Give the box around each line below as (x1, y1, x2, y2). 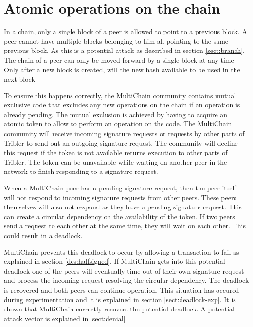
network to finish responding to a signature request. (4, 166, 158, 176)
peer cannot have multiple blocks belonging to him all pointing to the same (4, 35, 229, 46)
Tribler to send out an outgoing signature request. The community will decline (4, 138, 238, 148)
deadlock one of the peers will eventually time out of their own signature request (4, 265, 244, 275)
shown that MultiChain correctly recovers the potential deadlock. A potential (4, 304, 235, 314)
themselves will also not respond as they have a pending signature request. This (4, 202, 242, 212)
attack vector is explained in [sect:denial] (4, 313, 126, 323)
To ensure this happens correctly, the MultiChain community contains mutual (4, 90, 236, 100)
